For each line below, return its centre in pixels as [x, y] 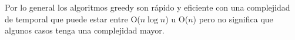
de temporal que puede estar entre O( [73, 19]
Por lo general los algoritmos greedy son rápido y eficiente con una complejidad [147, 7]
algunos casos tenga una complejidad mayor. [85, 30]
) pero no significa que [233, 19]
